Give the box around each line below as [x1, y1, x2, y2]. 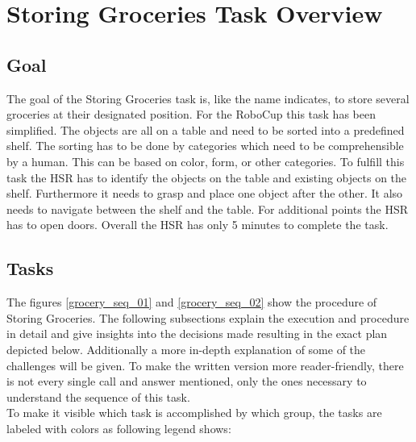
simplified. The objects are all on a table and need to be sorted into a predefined [6, 121, 405, 138]
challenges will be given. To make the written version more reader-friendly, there [6, 357, 404, 373]
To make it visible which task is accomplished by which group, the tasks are [6, 404, 382, 421]
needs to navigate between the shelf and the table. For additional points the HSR [6, 200, 409, 217]
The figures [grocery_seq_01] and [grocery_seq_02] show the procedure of [6, 294, 377, 311]
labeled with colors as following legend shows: [6, 419, 231, 436]
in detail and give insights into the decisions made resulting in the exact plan [6, 325, 388, 342]
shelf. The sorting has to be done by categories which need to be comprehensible [6, 137, 404, 154]
